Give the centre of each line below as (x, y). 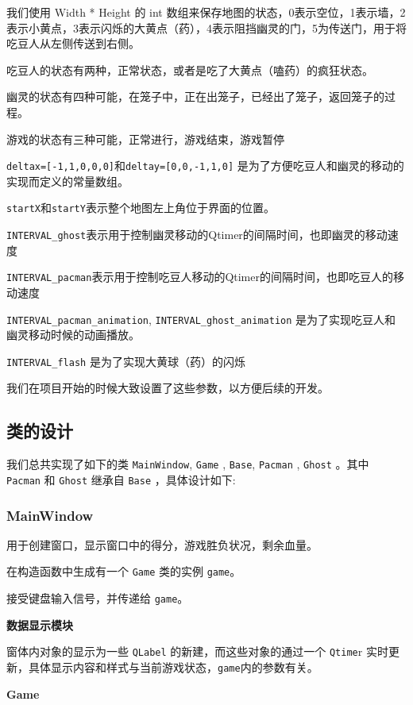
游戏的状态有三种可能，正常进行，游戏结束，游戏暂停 (145, 139)
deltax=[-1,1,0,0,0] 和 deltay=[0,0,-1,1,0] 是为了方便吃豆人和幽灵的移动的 (205, 166)
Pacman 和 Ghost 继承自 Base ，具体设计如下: (121, 479)
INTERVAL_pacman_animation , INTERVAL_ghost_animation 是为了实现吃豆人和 (201, 319)
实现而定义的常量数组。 (68, 181)
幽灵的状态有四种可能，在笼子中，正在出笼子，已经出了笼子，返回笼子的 (195, 96)
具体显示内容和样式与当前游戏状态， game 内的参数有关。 (173, 666)
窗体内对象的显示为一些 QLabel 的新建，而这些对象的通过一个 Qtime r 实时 (197, 651)
